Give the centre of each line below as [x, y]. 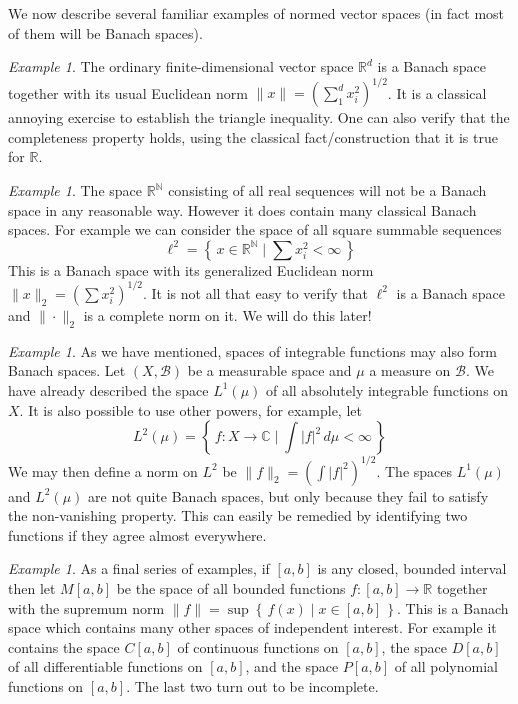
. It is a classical [437, 92]
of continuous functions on [258, 646]
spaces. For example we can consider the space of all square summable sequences [255, 229]
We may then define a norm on [103, 470]
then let [32, 587]
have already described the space [108, 389]
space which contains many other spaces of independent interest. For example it [252, 627]
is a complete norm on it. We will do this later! [227, 314]
